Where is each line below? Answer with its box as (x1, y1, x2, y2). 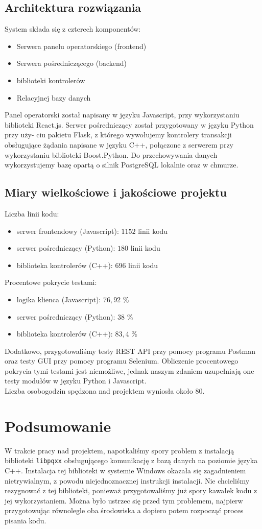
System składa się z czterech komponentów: (5, 23, 141, 34)
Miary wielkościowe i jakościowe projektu (5, 184, 227, 200)
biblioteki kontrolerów (16, 75, 85, 85)
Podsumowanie (5, 415, 111, 436)
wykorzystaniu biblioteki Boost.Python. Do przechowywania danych (5, 149, 218, 160)
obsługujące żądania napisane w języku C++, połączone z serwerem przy (5, 139, 233, 150)
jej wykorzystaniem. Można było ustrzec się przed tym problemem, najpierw (5, 495, 243, 506)
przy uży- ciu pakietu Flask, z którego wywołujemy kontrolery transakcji (5, 129, 232, 140)
